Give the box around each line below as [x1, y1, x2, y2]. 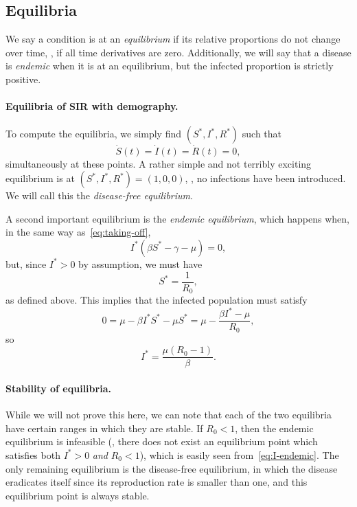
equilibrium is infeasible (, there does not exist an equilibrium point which [5, 434, 318, 449]
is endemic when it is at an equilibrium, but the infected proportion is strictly [5, 58, 334, 73]
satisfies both [5, 447, 60, 462]
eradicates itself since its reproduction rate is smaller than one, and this [5, 475, 308, 489]
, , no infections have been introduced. [185, 171, 346, 185]
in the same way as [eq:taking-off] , [5, 225, 151, 239]
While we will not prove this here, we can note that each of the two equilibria [5, 407, 332, 422]
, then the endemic [235, 420, 314, 435]
